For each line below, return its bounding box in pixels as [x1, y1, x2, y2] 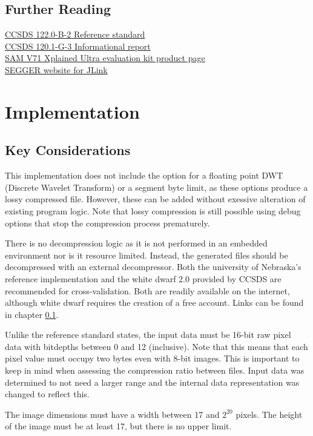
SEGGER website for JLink [5, 63, 108, 76]
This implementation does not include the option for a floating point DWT [5, 169, 283, 182]
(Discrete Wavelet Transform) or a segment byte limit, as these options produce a [5, 180, 308, 193]
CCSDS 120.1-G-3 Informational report [5, 39, 151, 52]
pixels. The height [236, 408, 303, 420]
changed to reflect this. [5, 388, 90, 400]
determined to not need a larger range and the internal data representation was [5, 375, 300, 388]
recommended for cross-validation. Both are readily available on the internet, [5, 284, 290, 297]
